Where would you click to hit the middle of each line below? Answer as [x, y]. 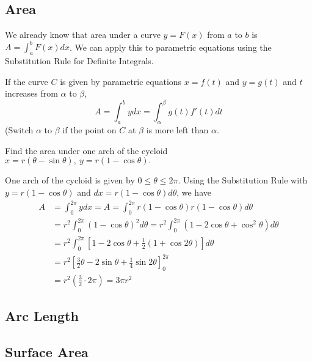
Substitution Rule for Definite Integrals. [79, 61]
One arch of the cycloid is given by [70, 180]
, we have [194, 192]
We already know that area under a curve [83, 35]
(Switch [19, 130]
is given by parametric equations [121, 81]
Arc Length [42, 316]
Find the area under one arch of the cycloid [86, 150]
